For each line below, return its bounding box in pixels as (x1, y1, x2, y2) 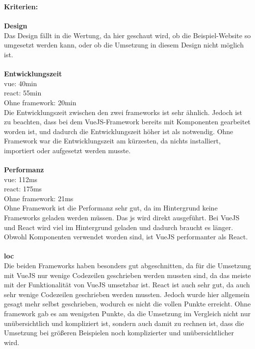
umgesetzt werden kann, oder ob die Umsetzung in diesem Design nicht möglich (4, 40, 244, 50)
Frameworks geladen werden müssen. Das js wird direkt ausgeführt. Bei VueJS (4, 212, 240, 223)
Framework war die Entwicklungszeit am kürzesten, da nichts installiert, (4, 136, 221, 146)
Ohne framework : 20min (4, 97, 76, 107)
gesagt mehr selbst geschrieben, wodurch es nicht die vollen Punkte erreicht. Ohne (4, 299, 251, 309)
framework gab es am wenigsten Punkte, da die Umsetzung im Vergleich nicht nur (4, 308, 251, 318)
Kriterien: (4, 1, 38, 11)
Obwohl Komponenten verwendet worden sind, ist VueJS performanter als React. (4, 232, 248, 242)
